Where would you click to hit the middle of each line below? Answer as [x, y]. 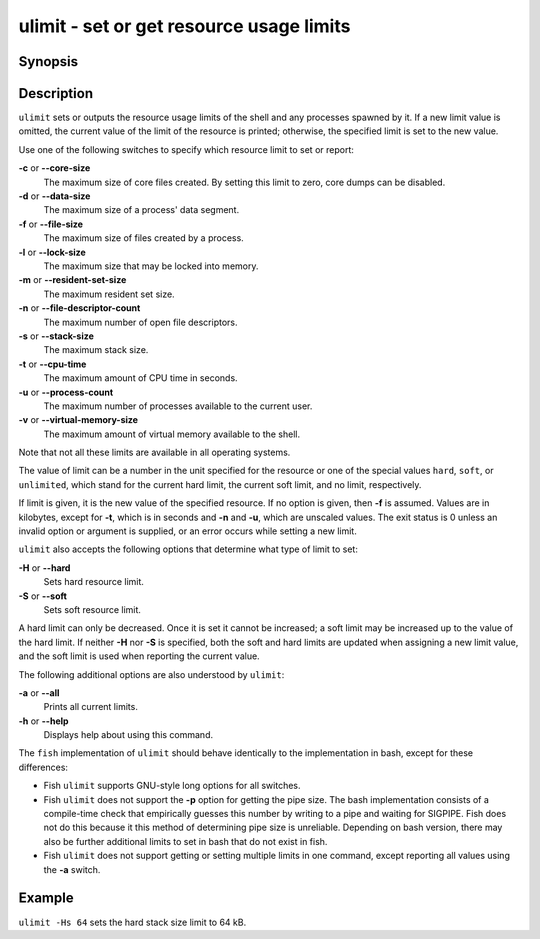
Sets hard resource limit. [94, 582]
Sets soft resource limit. [92, 609]
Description [56, 93]
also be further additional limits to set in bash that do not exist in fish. [185, 841]
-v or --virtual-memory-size [78, 420]
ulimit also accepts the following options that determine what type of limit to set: [188, 549]
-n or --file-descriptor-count [79, 308]
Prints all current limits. [91, 707]
